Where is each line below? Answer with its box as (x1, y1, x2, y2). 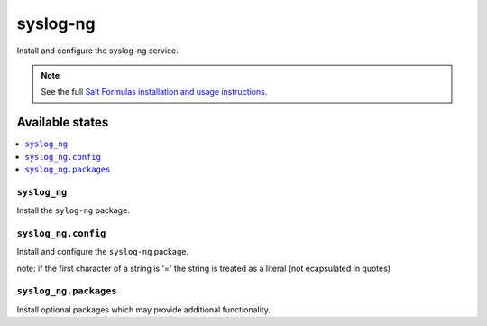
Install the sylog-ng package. (16, 205, 130, 216)
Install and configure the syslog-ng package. (16, 247, 189, 257)
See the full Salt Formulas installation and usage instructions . (41, 87, 268, 98)
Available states (16, 115, 109, 130)
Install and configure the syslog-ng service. (16, 45, 179, 56)
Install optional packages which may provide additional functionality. (16, 303, 271, 315)
